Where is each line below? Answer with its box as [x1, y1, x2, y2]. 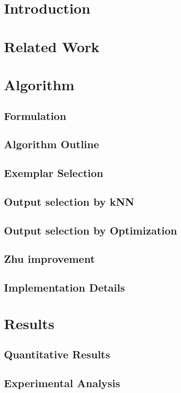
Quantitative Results [4, 347, 110, 362]
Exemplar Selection [4, 165, 104, 180]
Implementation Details [4, 280, 125, 295]
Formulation [4, 108, 67, 123]
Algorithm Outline [4, 137, 99, 152]
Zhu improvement [4, 251, 95, 266]
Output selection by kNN [4, 194, 135, 209]
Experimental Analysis [4, 375, 120, 391]
